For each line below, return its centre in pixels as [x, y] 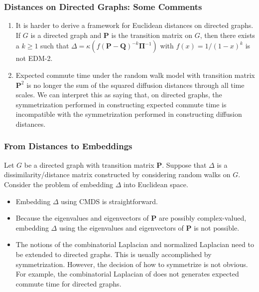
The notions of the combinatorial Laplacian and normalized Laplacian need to [135, 244]
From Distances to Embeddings [68, 146]
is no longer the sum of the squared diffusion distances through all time [135, 85]
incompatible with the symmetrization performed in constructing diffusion [129, 114]
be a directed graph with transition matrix [89, 164]
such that [55, 46]
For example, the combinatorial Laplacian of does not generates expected [127, 274]
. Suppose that [184, 164]
